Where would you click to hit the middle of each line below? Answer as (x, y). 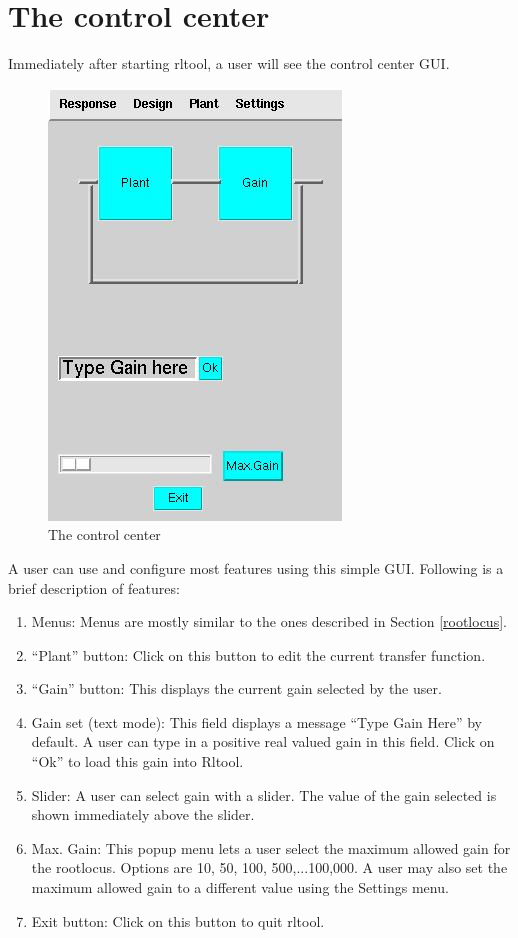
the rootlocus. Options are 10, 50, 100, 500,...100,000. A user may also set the (269, 867)
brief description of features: (94, 587)
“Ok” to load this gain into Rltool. (137, 761)
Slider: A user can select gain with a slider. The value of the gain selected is (264, 794)
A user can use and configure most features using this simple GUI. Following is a (256, 567)
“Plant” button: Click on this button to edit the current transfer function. (258, 654)
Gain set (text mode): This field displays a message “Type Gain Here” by (256, 721)
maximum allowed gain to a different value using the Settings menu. (240, 887)
